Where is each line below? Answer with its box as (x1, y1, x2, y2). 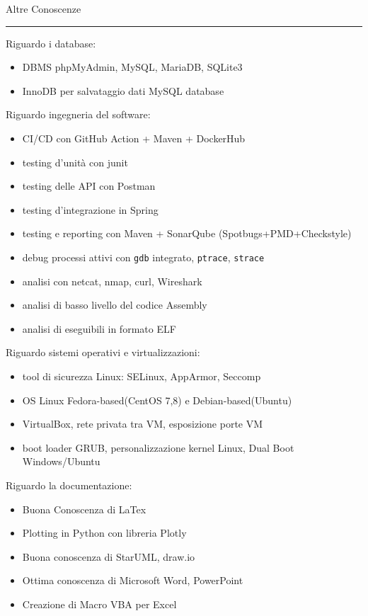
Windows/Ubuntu (22, 454, 100, 469)
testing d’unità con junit (22, 154, 128, 169)
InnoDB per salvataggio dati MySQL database (22, 83, 224, 98)
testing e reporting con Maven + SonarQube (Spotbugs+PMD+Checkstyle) (22, 226, 352, 241)
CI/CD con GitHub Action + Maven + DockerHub (22, 130, 246, 145)
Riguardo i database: (6, 35, 96, 50)
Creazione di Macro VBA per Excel (22, 596, 177, 611)
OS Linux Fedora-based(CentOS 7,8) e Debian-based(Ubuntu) (22, 392, 292, 407)
